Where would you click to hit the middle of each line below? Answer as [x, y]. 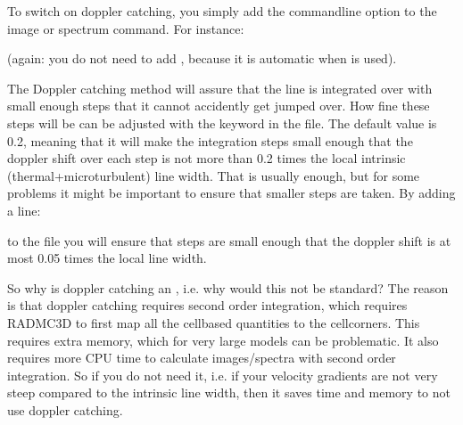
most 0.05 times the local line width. [107, 258]
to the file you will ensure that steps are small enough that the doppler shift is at [229, 240]
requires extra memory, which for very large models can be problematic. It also [223, 340]
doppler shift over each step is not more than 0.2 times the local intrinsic [207, 158]
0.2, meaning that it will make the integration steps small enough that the [210, 140]
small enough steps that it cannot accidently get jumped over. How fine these [219, 106]
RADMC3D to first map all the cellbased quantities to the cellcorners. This [214, 322]
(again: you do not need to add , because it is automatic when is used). [202, 58]
